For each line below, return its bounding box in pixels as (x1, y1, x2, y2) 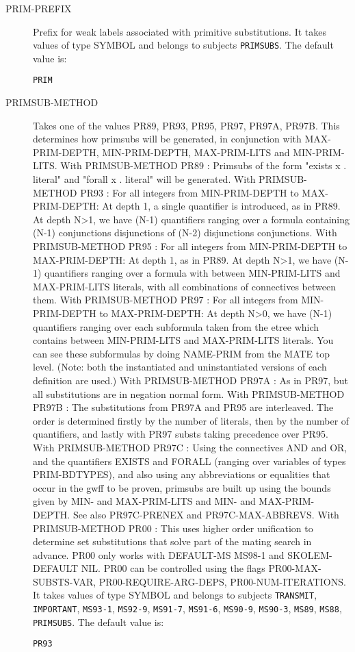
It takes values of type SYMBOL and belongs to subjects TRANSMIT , (33, 588, 317, 602)
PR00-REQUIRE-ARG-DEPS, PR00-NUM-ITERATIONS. (98, 574, 346, 588)
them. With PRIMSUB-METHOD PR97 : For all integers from (33, 292, 298, 307)
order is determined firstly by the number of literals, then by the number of (33, 413, 350, 427)
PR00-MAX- (268, 561, 321, 575)
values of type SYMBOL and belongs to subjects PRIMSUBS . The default (33, 38, 334, 52)
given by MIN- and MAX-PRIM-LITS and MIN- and (33, 494, 256, 508)
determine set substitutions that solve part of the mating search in (33, 534, 312, 549)
